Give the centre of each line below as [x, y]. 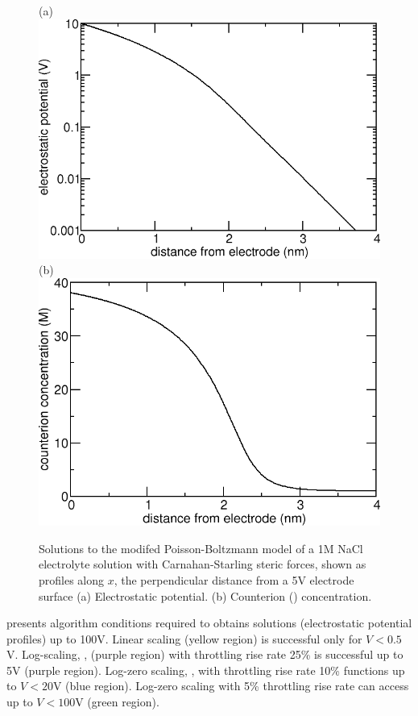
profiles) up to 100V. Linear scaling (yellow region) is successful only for [184, 638]
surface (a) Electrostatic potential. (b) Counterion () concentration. [205, 595]
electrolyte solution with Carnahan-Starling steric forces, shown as [203, 564]
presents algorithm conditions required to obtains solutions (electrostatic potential [209, 623]
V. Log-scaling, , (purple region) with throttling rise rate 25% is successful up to [205, 654]
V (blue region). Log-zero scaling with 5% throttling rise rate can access [231, 686]
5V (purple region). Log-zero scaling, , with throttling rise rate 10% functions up [206, 670]
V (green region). [117, 702]
